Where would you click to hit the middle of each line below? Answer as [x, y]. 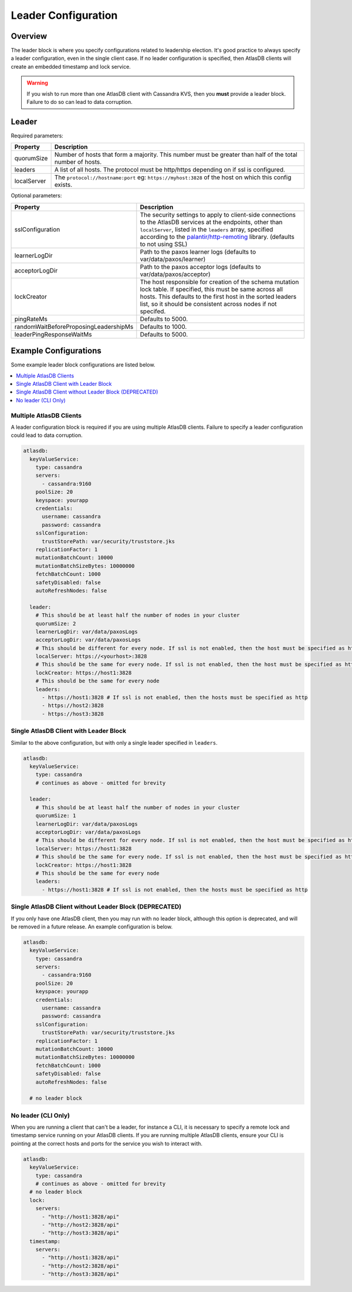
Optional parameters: [36, 196]
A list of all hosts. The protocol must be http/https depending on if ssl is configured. [170, 170]
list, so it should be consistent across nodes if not [208, 304]
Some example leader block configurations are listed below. [83, 365]
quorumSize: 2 [56, 623]
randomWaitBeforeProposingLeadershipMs [74, 327]
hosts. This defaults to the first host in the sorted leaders [218, 297]
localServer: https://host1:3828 [84, 848]
